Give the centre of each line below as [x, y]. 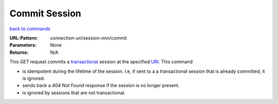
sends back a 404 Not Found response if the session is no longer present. [101, 86]
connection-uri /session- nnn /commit [89, 38]
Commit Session [46, 13]
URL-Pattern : [24, 38]
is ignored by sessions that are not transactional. [74, 93]
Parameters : [23, 45]
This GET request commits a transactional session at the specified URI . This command [101, 62]
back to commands [30, 29]
